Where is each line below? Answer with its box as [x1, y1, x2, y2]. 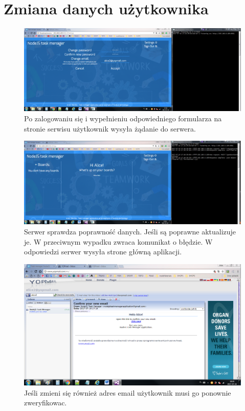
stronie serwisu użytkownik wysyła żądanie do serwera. [24, 123, 196, 134]
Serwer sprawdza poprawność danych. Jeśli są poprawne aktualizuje [24, 226, 236, 236]
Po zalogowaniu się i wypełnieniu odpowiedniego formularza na [24, 113, 222, 124]
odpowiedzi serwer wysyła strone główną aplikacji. [24, 246, 182, 257]
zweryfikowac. [24, 397, 67, 408]
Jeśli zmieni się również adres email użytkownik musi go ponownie [24, 387, 231, 398]
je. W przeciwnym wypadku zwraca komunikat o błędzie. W [24, 236, 213, 247]
